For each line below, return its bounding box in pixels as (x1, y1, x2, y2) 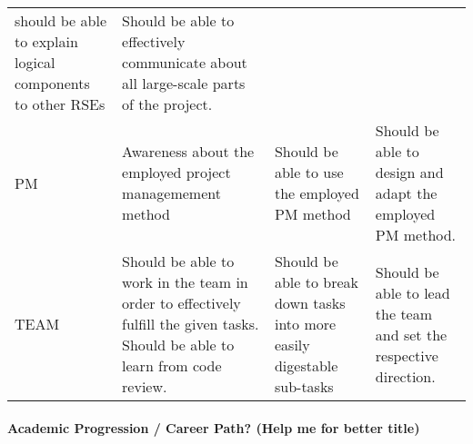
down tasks (274, 292, 346, 313)
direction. (375, 365, 436, 387)
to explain (15, 31, 78, 52)
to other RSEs (15, 94, 106, 114)
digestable (274, 355, 338, 376)
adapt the (375, 183, 438, 203)
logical (15, 52, 55, 73)
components (15, 73, 90, 94)
